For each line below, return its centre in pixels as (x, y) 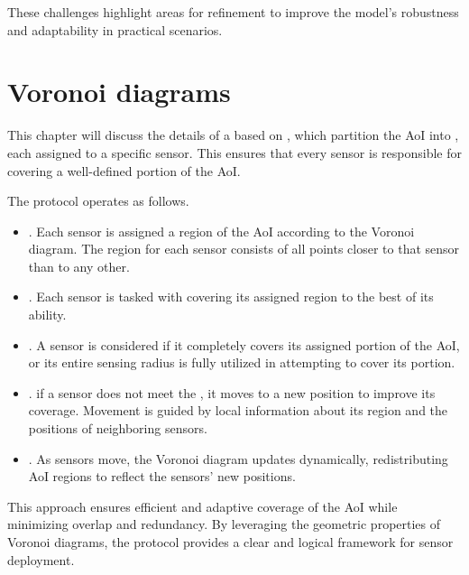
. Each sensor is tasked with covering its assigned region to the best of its (231, 297)
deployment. (41, 559)
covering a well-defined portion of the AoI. (124, 170)
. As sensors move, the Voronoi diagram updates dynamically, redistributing (238, 458)
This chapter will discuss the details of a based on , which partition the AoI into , (233, 135)
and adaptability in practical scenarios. (115, 29)
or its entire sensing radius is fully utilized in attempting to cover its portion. (242, 362)
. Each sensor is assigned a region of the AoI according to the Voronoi (221, 231)
